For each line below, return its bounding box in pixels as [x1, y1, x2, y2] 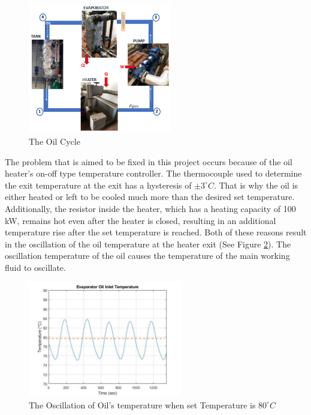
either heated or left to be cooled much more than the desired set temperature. [5, 190, 295, 203]
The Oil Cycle [29, 135, 80, 147]
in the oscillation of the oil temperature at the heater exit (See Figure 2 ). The [5, 237, 291, 250]
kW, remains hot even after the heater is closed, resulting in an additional [5, 214, 276, 226]
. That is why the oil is [213, 178, 298, 191]
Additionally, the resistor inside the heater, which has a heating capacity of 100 [5, 202, 296, 214]
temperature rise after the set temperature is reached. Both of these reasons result [5, 226, 307, 238]
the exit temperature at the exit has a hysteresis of [5, 178, 192, 191]
